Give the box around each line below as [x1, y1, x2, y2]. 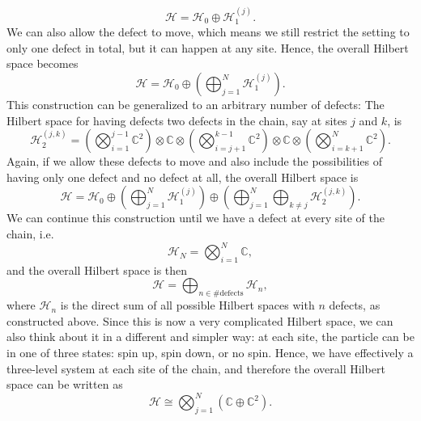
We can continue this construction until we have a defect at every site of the [6, 209, 385, 226]
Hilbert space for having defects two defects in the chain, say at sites [6, 112, 347, 128]
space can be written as [6, 376, 123, 393]
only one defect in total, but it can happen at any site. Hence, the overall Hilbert [6, 39, 409, 56]
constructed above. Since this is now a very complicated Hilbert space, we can [6, 312, 393, 329]
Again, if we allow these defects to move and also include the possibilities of [6, 153, 382, 170]
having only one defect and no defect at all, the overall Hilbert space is [6, 168, 359, 185]
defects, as [329, 297, 381, 314]
